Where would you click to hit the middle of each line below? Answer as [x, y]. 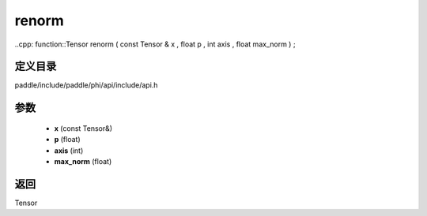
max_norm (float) [83, 162]
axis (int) [69, 151]
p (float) [67, 140]
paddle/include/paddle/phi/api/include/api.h [86, 85]
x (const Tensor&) [83, 128]
